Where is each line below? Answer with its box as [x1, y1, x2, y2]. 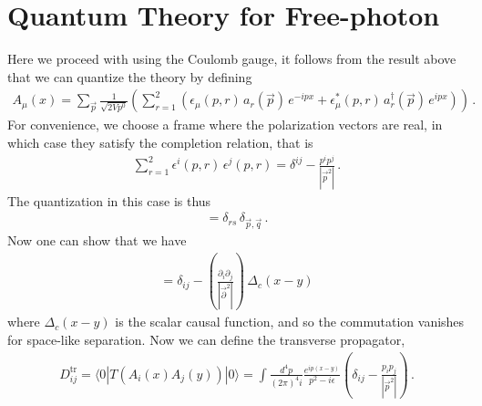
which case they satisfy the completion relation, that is [7, 132, 313, 151]
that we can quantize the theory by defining [7, 67, 252, 86]
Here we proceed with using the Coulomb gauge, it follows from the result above [7, 49, 456, 68]
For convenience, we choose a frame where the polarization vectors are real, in [7, 115, 443, 134]
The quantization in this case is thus [7, 191, 211, 210]
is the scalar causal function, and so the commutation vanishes [115, 312, 465, 331]
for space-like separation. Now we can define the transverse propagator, [7, 330, 405, 349]
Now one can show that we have [7, 231, 187, 250]
